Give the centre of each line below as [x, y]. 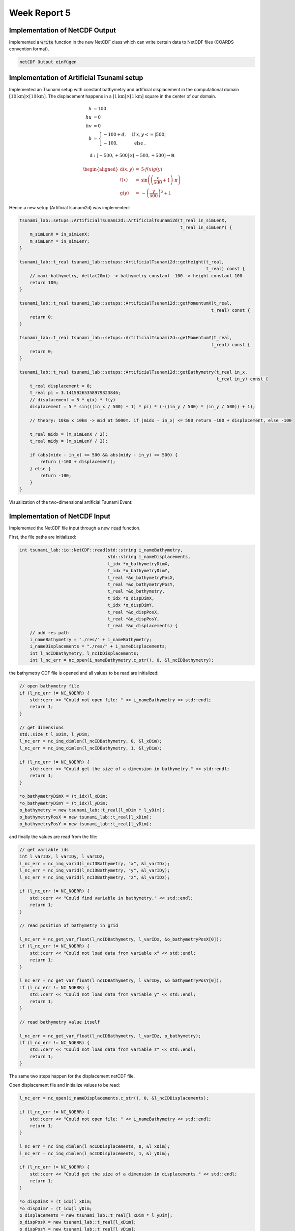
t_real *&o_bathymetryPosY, [141, 584]
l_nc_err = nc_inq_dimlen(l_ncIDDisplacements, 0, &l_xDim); [95, 1147]
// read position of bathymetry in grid [69, 925]
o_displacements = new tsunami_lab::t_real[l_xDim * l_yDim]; [96, 1215]
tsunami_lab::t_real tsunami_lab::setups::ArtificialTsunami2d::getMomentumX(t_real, [126, 303]
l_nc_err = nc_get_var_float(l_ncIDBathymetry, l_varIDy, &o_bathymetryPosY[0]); [121, 981]
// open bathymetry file [49, 686]
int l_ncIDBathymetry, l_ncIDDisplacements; [84, 653]
